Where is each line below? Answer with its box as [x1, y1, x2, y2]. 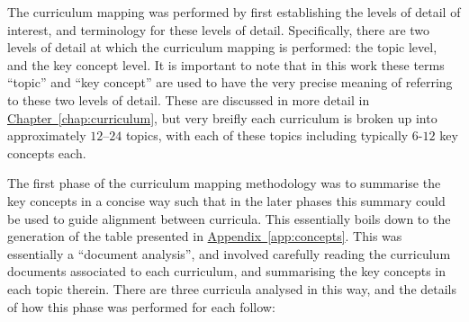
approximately [7, 126, 86, 145]
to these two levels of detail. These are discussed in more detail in [7, 90, 370, 109]
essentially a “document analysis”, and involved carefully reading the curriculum [7, 244, 451, 263]
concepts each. [7, 143, 86, 162]
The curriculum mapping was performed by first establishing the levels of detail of [7, 3, 461, 21]
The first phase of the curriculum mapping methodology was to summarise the [7, 174, 441, 192]
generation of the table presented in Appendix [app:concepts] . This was [7, 227, 402, 246]
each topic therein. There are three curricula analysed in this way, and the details [7, 279, 457, 298]
